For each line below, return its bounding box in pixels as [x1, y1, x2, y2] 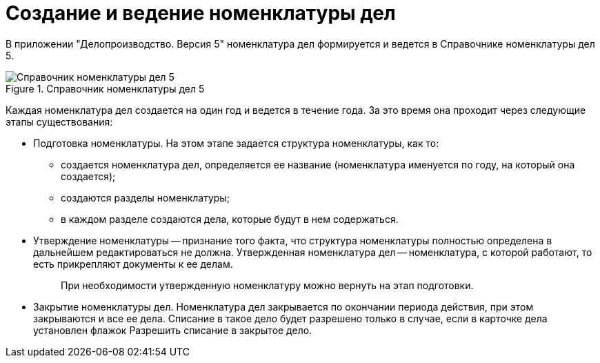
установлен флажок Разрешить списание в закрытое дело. [33, 324, 312, 336]
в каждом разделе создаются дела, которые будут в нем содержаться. [61, 213, 399, 225]
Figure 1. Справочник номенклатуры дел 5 [6, 82, 205, 95]
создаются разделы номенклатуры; [61, 191, 230, 204]
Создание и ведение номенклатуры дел [6, 1, 396, 25]
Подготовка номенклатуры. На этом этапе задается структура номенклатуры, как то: [33, 137, 439, 149]
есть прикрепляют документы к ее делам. [33, 257, 233, 270]
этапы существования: [6, 115, 113, 128]
